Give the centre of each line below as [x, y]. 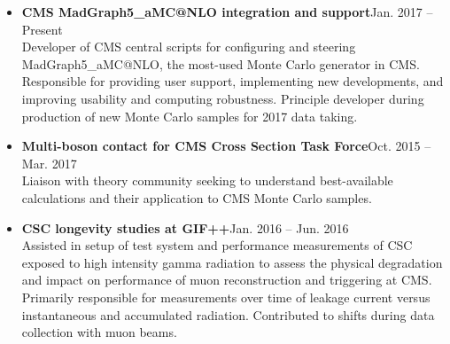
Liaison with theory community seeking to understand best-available [207, 180]
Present [42, 29]
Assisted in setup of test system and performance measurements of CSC [217, 245]
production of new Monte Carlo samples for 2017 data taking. [190, 116]
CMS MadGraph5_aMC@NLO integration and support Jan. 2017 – [227, 12]
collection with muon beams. [99, 332]
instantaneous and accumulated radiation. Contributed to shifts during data [228, 314]
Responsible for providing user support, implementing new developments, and [233, 81]
